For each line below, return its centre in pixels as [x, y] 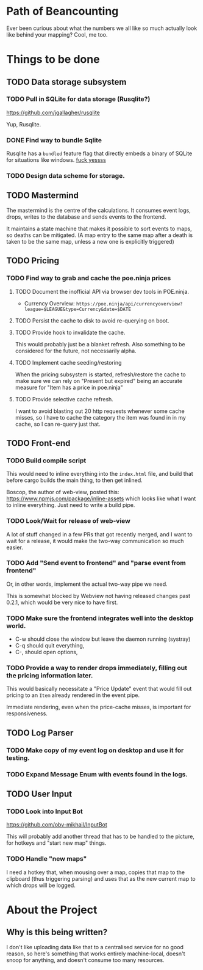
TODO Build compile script [46, 461]
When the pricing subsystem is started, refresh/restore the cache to [100, 374]
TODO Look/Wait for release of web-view [69, 521]
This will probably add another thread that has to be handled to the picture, [101, 837]
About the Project [52, 910]
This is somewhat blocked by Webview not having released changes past [98, 596]
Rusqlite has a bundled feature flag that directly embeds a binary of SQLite [99, 153]
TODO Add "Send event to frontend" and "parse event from [96, 563]
